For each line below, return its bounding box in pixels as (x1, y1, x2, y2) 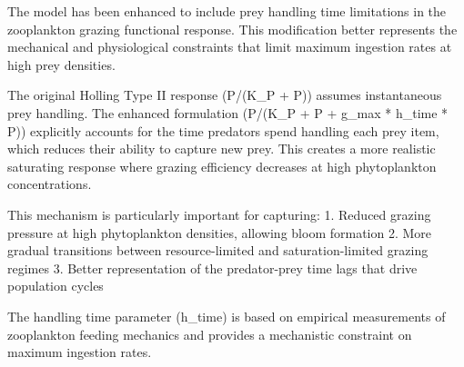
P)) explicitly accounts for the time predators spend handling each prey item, (7, 121, 439, 140)
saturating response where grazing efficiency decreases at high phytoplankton (7, 156, 437, 175)
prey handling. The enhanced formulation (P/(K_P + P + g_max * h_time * (7, 103, 449, 122)
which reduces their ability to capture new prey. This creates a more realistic (7, 139, 436, 158)
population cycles (7, 276, 104, 295)
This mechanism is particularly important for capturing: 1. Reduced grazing (7, 204, 431, 223)
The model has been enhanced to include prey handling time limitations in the (7, 2, 447, 20)
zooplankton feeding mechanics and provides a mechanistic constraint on (7, 324, 412, 343)
